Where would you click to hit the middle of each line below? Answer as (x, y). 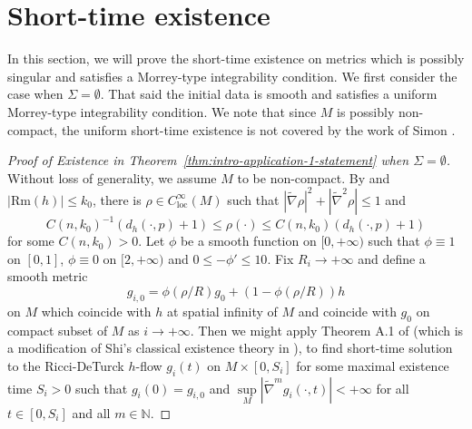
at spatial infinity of (222, 311)
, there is (117, 199)
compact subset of (58, 330)
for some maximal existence (373, 365)
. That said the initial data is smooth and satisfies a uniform (269, 94)
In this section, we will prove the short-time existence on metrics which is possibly (236, 58)
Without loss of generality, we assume (112, 177)
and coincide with (347, 311)
